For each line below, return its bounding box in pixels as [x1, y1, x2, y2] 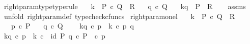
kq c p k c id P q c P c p [4, 30, 105, 40]
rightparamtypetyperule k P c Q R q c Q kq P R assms [4, 1, 246, 11]
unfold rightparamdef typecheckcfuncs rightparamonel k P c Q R [4, 10, 235, 21]
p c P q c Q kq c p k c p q [11, 20, 134, 31]
